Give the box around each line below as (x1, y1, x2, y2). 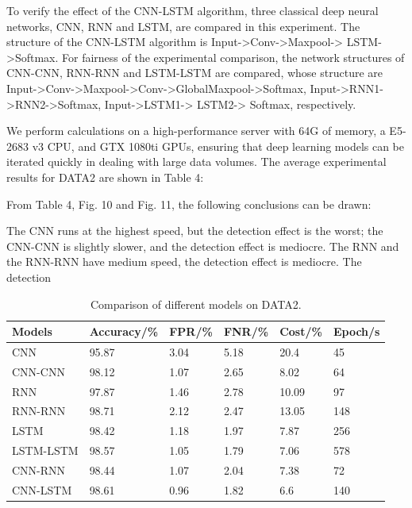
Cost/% (279, 323, 322, 340)
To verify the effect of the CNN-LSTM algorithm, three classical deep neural (6, 2, 379, 18)
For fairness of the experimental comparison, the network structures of (62, 48, 405, 65)
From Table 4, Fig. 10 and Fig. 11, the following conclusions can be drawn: (6, 195, 372, 212)
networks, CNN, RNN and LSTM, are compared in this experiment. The (6, 17, 360, 34)
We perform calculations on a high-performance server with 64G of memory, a (6, 122, 386, 139)
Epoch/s (333, 323, 380, 340)
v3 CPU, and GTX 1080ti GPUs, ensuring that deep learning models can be (32, 137, 405, 154)
